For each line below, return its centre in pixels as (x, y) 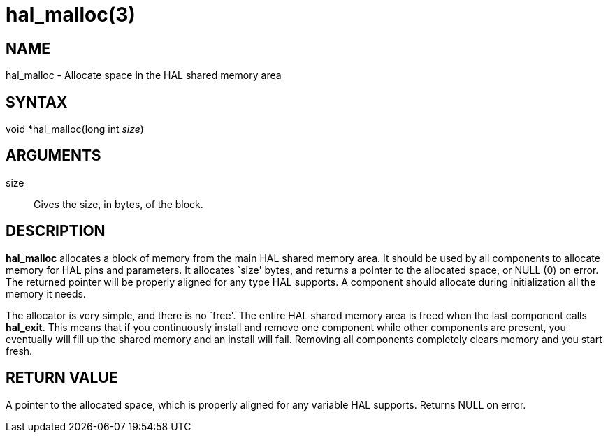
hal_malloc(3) (71, 15)
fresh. (19, 351)
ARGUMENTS (53, 156)
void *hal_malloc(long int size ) (75, 129)
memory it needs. (46, 293)
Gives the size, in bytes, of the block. (118, 204)
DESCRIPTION (56, 231)
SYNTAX (37, 102)
